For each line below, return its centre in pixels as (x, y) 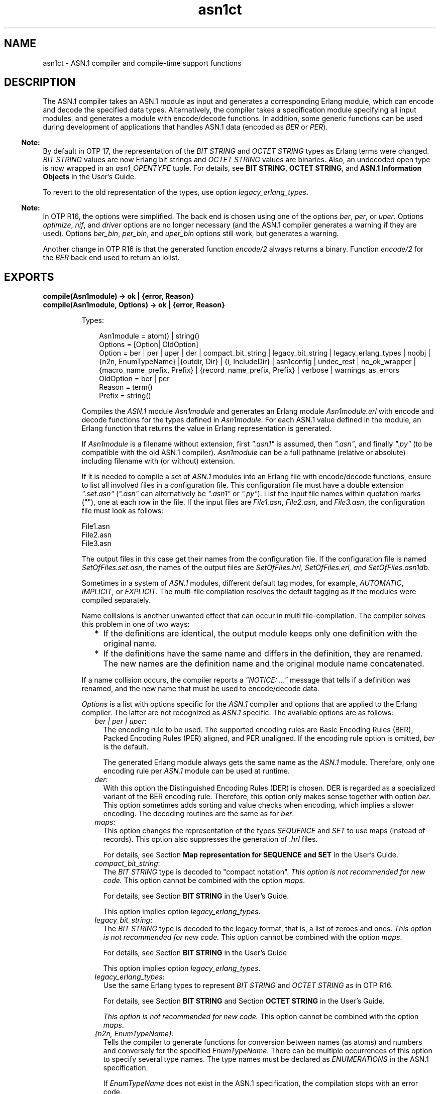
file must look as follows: (123, 511)
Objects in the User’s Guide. (89, 177)
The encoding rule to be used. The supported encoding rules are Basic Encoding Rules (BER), (258, 730)
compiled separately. (116, 600)
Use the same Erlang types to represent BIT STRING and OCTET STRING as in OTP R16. (248, 986)
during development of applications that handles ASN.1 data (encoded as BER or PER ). (185, 127)
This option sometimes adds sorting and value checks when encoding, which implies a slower (259, 805)
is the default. (126, 747)
